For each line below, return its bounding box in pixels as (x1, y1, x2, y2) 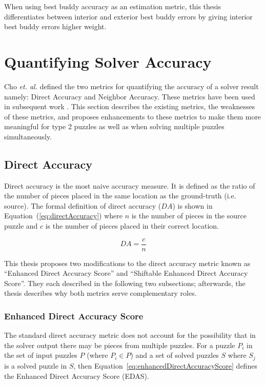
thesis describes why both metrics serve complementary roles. (4, 288, 197, 298)
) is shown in (172, 200, 213, 211)
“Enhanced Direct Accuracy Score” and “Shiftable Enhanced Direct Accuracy (4, 268, 248, 278)
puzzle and (4, 220, 38, 231)
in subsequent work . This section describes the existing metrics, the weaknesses (4, 101, 255, 112)
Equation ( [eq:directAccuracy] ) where (4, 210, 123, 221)
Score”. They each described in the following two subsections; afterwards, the (4, 277, 246, 288)
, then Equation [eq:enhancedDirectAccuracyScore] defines (73, 360, 257, 371)
